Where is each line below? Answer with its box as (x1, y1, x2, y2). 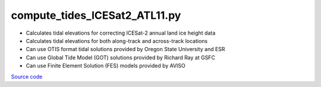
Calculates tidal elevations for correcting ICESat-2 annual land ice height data (26, 29, 216, 36)
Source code (11, 73, 43, 80)
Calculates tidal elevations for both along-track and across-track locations (26, 37, 208, 44)
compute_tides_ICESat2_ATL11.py (11, 9, 181, 22)
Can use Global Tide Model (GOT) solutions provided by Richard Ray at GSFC (26, 53, 215, 61)
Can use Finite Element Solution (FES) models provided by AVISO (26, 62, 185, 69)
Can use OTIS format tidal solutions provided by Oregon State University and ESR (26, 46, 225, 53)
